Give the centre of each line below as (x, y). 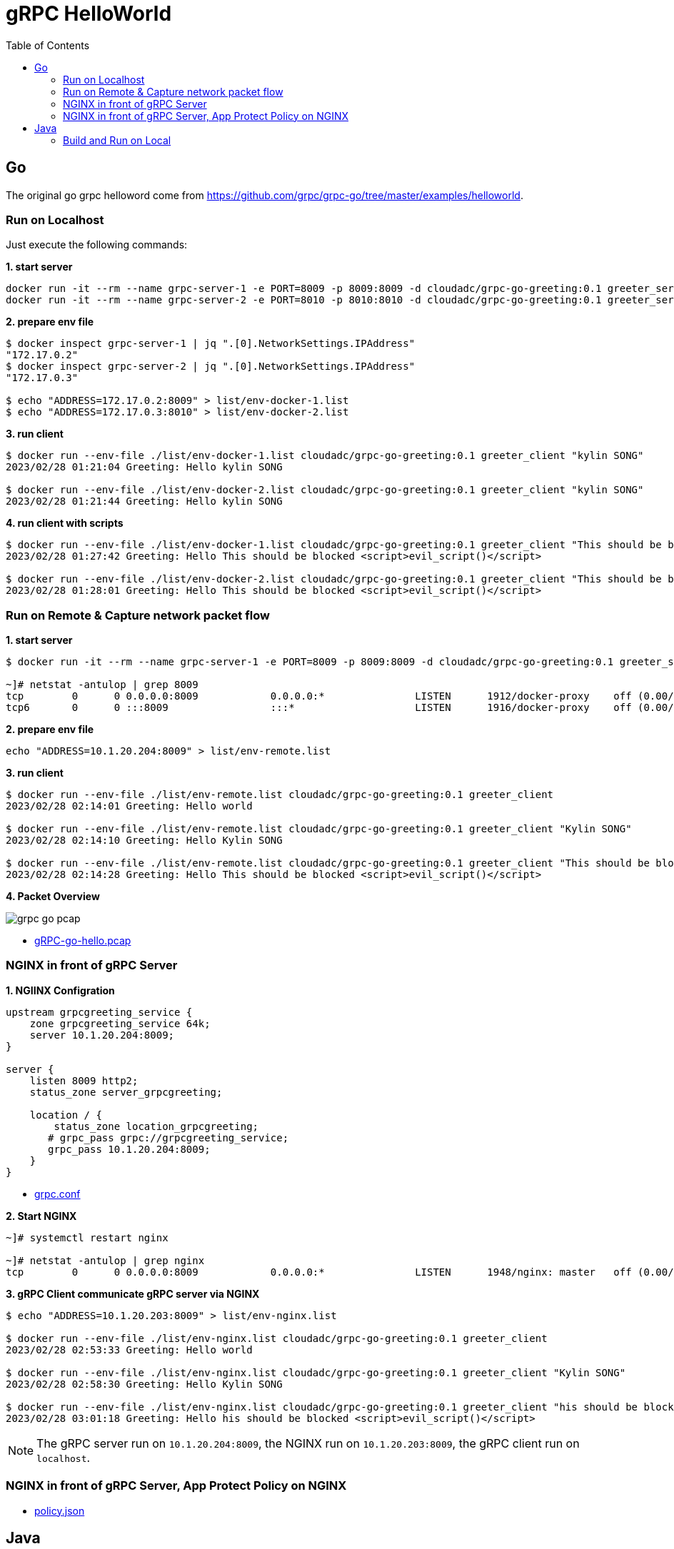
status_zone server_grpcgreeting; (126, 1092)
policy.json (60, 1510)
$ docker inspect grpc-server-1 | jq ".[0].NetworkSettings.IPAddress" (211, 344)
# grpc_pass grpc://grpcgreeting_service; (168, 1137)
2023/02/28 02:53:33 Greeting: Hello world (129, 1349)
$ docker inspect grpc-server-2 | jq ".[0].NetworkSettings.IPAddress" (211, 367)
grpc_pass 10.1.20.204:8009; (129, 1149)
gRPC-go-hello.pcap (83, 941)
